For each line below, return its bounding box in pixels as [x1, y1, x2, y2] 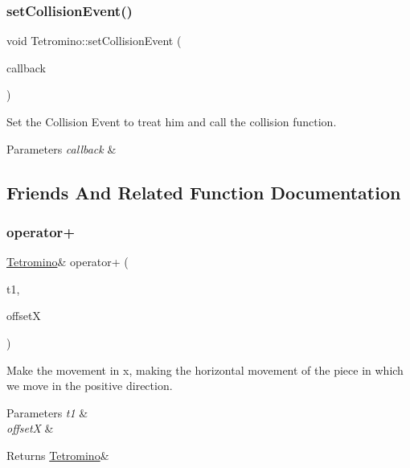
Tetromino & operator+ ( [6, 253, 129, 270]
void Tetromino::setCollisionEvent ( [6, 32, 182, 49]
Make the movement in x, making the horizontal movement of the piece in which [6, 361, 404, 378]
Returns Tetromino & [6, 446, 109, 463]
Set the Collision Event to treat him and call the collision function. [6, 113, 337, 129]
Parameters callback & [6, 140, 117, 157]
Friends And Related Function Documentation [6, 179, 401, 204]
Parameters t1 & [6, 404, 88, 421]
